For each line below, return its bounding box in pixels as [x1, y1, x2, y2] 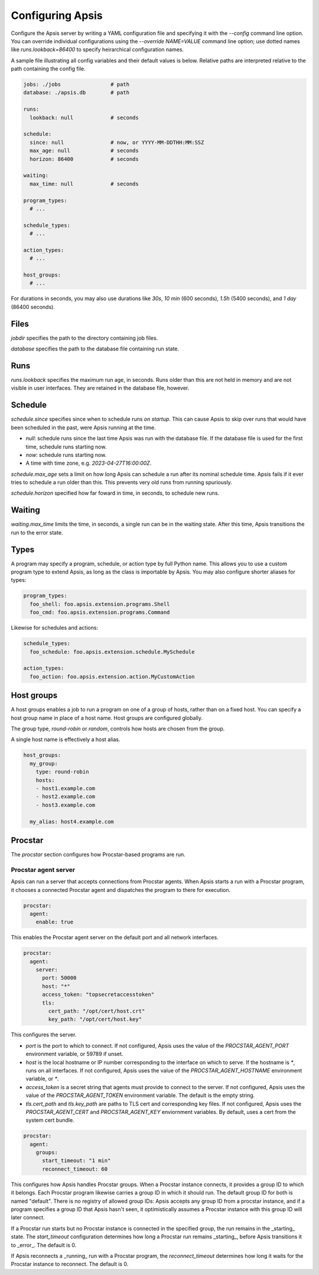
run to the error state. [11, 529, 63, 536]
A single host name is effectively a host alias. [11, 736, 121, 743]
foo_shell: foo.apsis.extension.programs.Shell [30, 601, 170, 607]
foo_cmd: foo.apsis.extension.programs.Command [30, 609, 170, 616]
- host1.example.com [35, 785, 96, 791]
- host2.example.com [35, 793, 96, 800]
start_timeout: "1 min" [42, 1157, 111, 1164]
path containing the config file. [11, 65, 86, 72]
